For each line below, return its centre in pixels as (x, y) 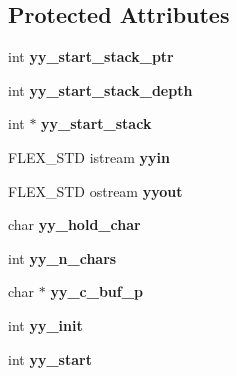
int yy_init (45, 324)
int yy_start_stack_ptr (91, 56)
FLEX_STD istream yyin (89, 156)
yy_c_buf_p (96, 291)
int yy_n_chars (62, 257)
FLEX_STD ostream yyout (95, 190)
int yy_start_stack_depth (100, 89)
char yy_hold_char (74, 224)
